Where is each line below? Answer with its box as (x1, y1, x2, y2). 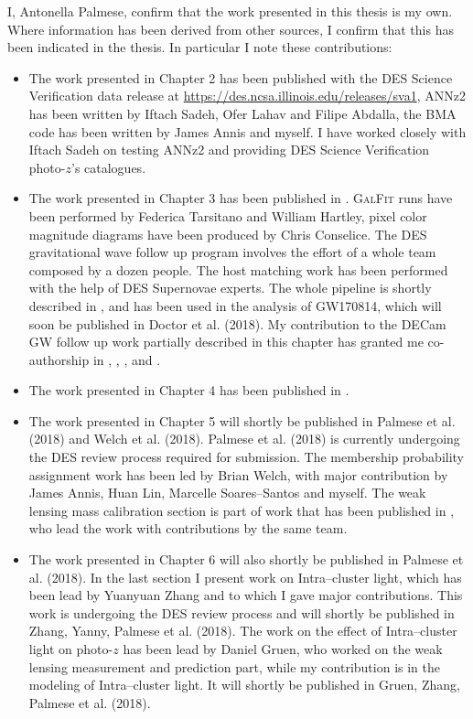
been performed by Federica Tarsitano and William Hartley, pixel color (28, 206, 427, 225)
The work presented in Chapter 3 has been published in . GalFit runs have (28, 188, 453, 208)
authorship (28, 349, 90, 369)
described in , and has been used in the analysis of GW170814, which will (28, 295, 442, 315)
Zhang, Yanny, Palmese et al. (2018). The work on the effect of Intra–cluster (28, 621, 457, 640)
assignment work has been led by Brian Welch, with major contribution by (28, 465, 448, 484)
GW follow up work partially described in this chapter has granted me (28, 332, 424, 351)
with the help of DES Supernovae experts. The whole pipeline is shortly (28, 278, 432, 297)
